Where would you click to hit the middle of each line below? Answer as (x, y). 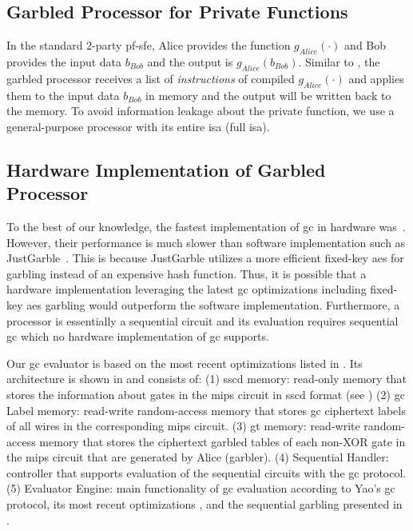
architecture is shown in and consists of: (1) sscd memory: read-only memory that (206, 379)
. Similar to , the (339, 62)
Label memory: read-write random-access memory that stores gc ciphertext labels (206, 410)
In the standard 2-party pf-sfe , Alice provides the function (149, 45)
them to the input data (63, 95)
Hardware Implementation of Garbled (166, 169)
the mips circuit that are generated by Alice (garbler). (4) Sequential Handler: (198, 457)
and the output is (190, 62)
